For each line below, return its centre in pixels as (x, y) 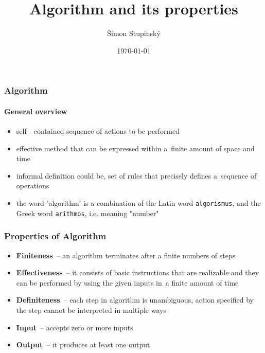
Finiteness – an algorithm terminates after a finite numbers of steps (126, 255)
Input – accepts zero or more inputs (75, 327)
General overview (36, 111)
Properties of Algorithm (55, 236)
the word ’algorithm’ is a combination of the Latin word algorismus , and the (138, 203)
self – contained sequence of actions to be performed (98, 131)
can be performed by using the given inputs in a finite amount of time (127, 282)
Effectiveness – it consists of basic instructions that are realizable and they (138, 272)
